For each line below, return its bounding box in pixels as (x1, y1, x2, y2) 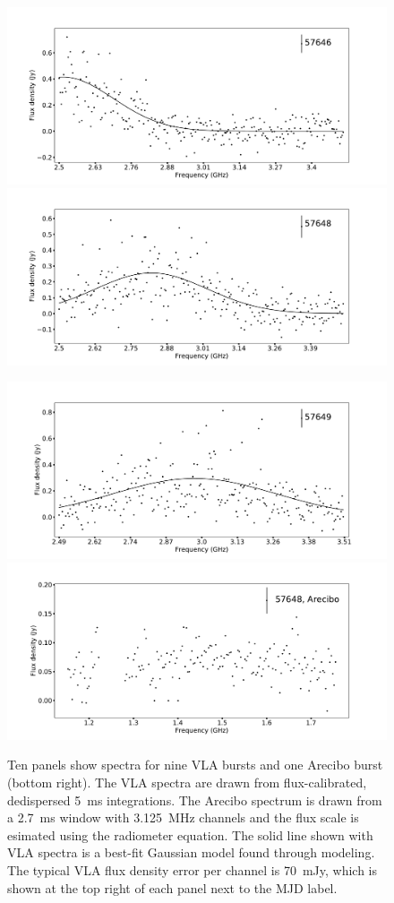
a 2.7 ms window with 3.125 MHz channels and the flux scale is (7, 808, 359, 827)
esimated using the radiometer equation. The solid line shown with (7, 825, 373, 844)
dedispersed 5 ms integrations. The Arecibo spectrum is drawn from (7, 790, 382, 809)
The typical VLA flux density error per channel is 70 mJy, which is (7, 860, 377, 879)
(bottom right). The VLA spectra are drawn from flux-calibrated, (7, 772, 367, 791)
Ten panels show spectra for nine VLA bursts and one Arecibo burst (7, 755, 383, 774)
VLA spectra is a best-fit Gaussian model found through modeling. (7, 843, 375, 862)
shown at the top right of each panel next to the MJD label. (7, 878, 338, 897)
